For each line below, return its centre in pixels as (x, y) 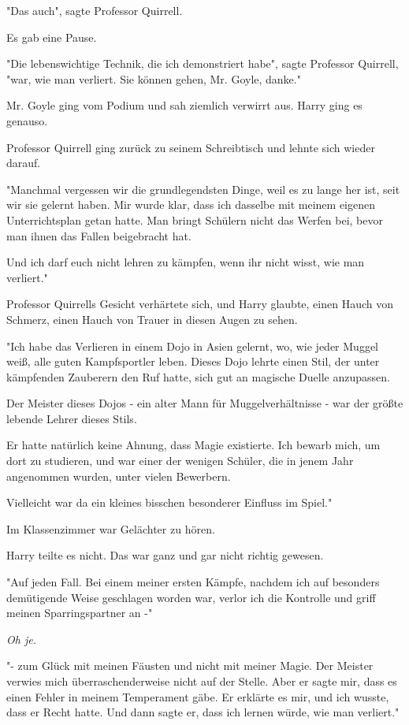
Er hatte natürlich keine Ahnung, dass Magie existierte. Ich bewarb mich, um (193, 445)
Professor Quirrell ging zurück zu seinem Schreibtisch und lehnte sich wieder (191, 147)
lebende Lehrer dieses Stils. (72, 418)
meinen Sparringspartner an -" (80, 613)
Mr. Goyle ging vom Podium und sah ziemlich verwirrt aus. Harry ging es (184, 105)
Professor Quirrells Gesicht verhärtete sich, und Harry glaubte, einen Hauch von (200, 304)
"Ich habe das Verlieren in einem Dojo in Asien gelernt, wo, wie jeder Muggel (192, 346)
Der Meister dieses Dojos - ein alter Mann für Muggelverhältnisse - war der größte (205, 403)
